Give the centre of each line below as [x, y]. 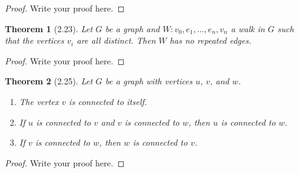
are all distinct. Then [116, 40]
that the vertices [35, 40]
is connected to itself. [108, 101]
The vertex [39, 101]
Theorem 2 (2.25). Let [49, 81]
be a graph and [133, 28]
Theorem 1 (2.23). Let [49, 28]
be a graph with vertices [149, 81]
